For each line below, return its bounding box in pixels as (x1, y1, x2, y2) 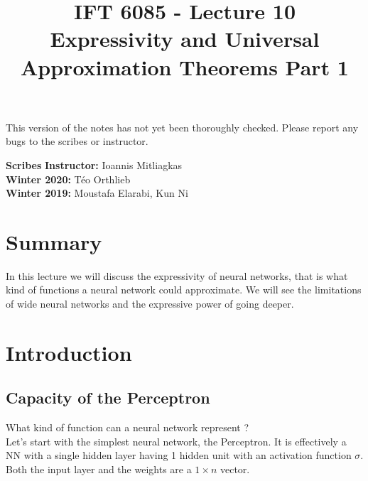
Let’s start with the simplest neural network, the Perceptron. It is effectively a (6, 433, 347, 448)
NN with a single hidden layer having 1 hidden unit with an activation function (6, 448, 352, 463)
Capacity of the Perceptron (6, 387, 210, 409)
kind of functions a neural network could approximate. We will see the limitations (6, 282, 362, 297)
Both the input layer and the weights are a (6, 461, 192, 476)
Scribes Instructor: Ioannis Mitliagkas (6, 157, 183, 172)
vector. (220, 461, 250, 476)
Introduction (6, 337, 132, 367)
